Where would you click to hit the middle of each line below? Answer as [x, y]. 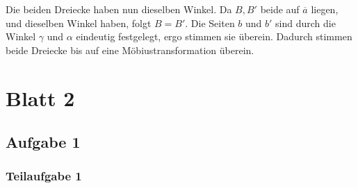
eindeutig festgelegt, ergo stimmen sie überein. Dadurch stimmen [214, 36]
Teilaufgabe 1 [44, 176]
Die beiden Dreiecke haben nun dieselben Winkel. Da [119, 9]
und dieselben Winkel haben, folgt [79, 23]
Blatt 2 [40, 97]
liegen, [325, 9]
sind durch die [306, 23]
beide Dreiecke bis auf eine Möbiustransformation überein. [130, 50]
